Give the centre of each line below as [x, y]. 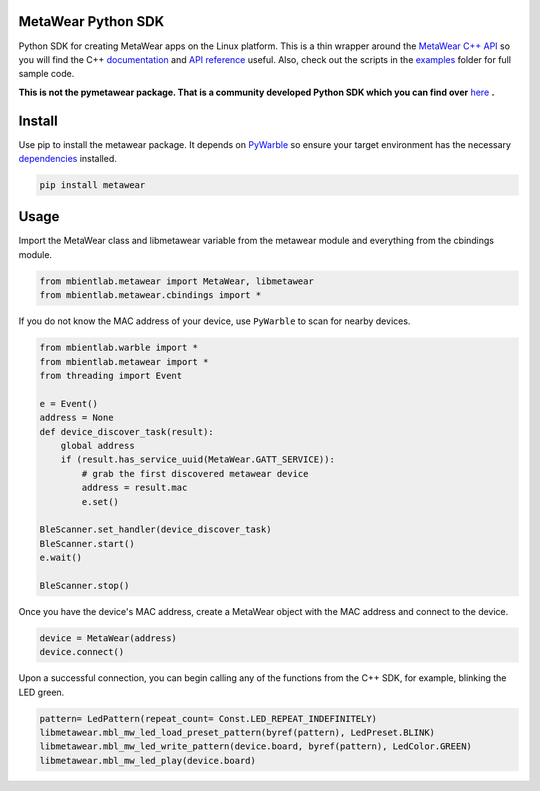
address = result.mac [134, 488]
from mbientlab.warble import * [119, 348]
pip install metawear [92, 184]
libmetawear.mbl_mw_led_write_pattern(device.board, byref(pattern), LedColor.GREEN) [255, 746]
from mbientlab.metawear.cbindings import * [150, 295]
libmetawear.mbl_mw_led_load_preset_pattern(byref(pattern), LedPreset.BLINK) [237, 732]
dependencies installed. [67, 158]
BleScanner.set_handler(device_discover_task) [155, 529]
